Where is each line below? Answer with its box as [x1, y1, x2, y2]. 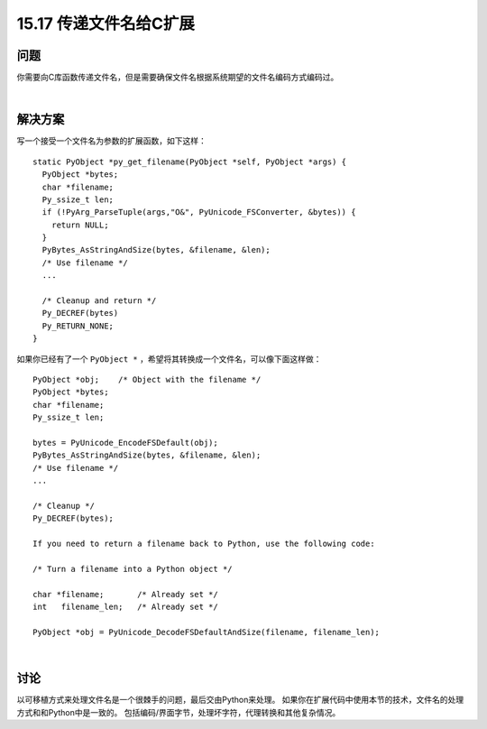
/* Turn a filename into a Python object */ [32, 564, 234, 574]
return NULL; [51, 219, 109, 230]
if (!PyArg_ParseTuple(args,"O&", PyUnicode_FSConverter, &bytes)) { [41, 208, 356, 217]
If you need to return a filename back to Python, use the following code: [32, 539, 375, 549]
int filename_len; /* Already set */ [32, 602, 218, 613]
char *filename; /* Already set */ [32, 589, 218, 599]
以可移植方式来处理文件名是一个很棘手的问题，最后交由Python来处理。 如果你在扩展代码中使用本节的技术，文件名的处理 [16, 695, 464, 706]
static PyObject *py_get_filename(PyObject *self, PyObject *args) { [32, 156, 347, 167]
